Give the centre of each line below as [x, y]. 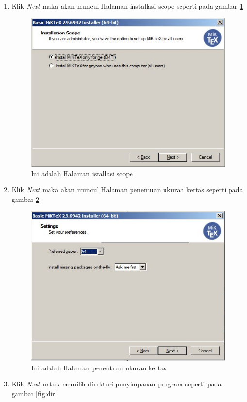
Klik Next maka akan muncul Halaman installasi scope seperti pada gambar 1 [127, 6]
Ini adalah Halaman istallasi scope [82, 173]
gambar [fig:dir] [34, 393]
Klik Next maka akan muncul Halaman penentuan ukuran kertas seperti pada [127, 190]
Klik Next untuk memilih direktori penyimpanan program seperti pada [116, 384]
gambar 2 [25, 199]
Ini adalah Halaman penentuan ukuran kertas [99, 367]
